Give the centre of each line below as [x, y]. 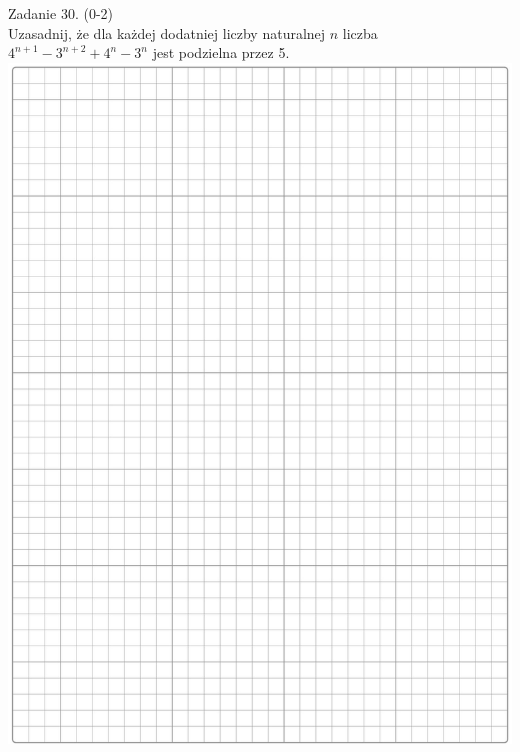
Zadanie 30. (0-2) [60, 13]
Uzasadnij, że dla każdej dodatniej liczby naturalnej [167, 32]
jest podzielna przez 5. [221, 52]
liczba [360, 32]
